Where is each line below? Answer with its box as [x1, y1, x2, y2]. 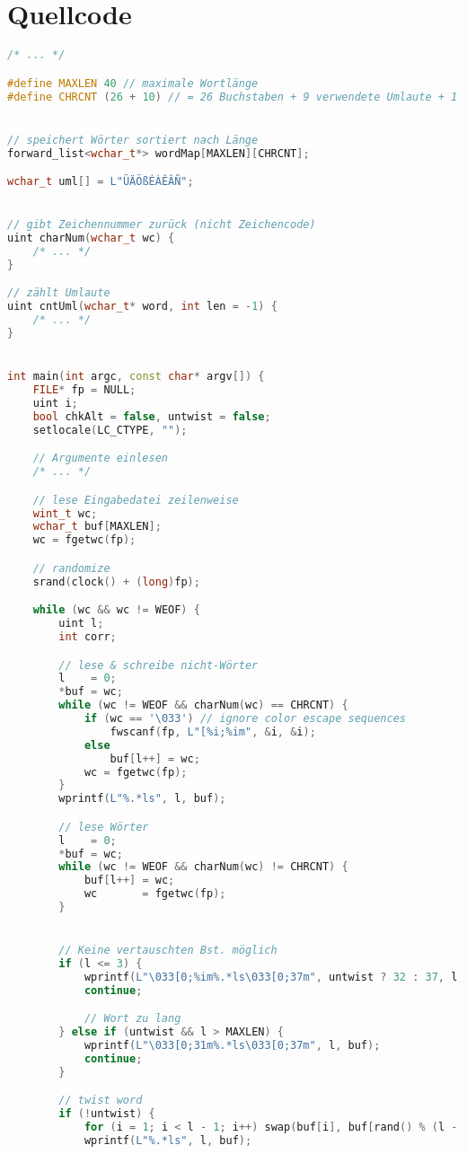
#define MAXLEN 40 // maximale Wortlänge [7, 76, 259, 90]
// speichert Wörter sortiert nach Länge [7, 133, 259, 146]
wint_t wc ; [32, 507, 98, 520]
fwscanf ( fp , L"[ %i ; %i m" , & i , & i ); [110, 725, 316, 738]
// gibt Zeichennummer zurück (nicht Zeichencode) [7, 218, 316, 232]
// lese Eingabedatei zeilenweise [32, 493, 239, 507]
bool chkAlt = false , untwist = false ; [32, 410, 271, 423]
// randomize [32, 561, 110, 575]
